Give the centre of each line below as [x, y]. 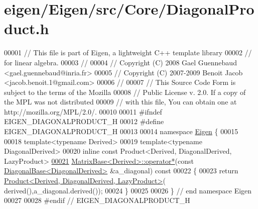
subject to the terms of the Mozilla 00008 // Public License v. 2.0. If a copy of [125, 92]
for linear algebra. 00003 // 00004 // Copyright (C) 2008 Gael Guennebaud [120, 62]
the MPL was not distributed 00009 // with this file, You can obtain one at [120, 102]
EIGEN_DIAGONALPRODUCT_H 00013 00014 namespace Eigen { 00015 [121, 131]
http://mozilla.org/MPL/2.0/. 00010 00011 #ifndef [83, 111]
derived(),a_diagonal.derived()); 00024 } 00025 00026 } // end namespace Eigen [128, 190]
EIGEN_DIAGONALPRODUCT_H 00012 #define [84, 121]
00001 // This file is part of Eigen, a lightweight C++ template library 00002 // [128, 53]
